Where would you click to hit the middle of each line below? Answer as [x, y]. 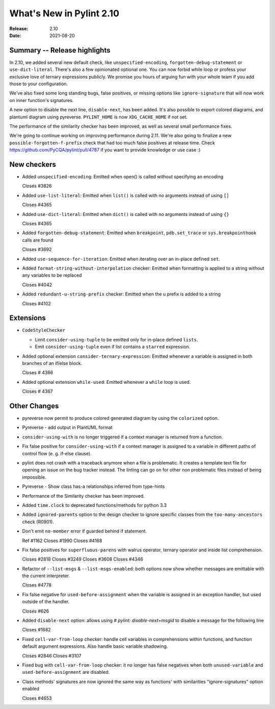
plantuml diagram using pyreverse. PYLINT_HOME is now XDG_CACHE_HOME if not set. [99, 117]
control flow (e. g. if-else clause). [57, 453]
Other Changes [34, 406]
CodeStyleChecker [44, 330]
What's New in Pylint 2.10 [64, 13]
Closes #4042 [37, 285]
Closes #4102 [36, 303]
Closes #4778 [37, 585]
